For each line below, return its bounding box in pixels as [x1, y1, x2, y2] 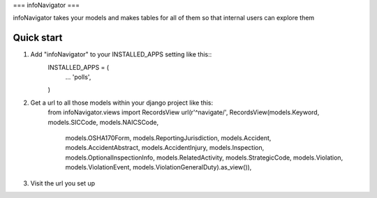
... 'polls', [65, 73, 91, 82]
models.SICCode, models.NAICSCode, [47, 118, 159, 126]
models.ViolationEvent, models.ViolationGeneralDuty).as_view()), [65, 163, 252, 172]
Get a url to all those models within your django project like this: [30, 98, 214, 107]
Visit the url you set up [30, 178, 96, 188]
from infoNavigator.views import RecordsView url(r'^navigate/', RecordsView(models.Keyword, [47, 108, 320, 116]
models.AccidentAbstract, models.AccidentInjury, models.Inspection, [65, 144, 265, 152]
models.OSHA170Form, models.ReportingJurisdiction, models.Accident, [65, 134, 272, 142]
